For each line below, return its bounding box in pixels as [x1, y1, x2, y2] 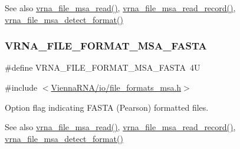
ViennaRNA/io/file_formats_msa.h [51, 81, 182, 93]
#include [5, 81, 38, 93]
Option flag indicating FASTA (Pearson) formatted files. [5, 101, 209, 113]
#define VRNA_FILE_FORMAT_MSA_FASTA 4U [5, 61, 200, 74]
